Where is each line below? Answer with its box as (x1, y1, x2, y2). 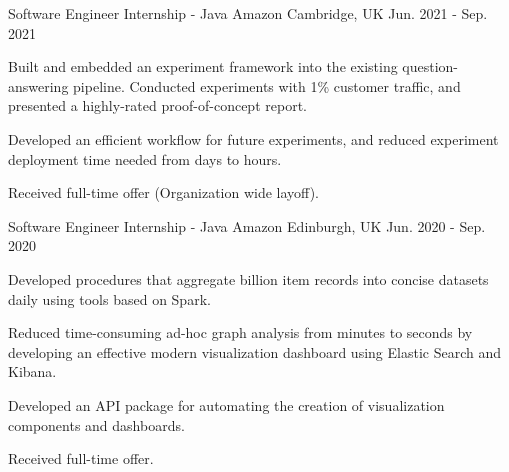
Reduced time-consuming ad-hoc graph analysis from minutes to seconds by (8, 322, 473, 343)
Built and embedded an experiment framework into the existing (8, 56, 398, 77)
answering (8, 75, 69, 96)
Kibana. (8, 361, 57, 382)
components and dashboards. (8, 414, 185, 435)
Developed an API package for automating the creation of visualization (8, 394, 445, 415)
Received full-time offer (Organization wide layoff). (8, 182, 319, 203)
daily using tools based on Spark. (8, 288, 211, 309)
